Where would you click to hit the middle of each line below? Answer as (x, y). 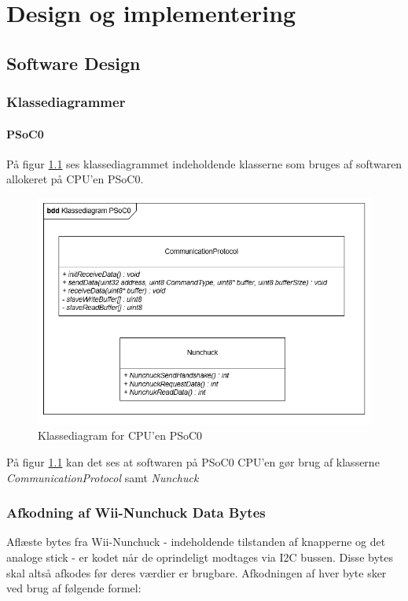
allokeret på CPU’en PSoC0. (75, 179)
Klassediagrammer (66, 102)
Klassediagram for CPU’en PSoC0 (120, 435)
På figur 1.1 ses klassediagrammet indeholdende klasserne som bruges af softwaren (204, 163)
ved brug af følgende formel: (74, 588)
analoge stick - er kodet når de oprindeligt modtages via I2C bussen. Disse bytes (200, 557)
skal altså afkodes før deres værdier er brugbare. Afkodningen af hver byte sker (197, 572)
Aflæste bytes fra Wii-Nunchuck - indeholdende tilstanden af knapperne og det (196, 542)
